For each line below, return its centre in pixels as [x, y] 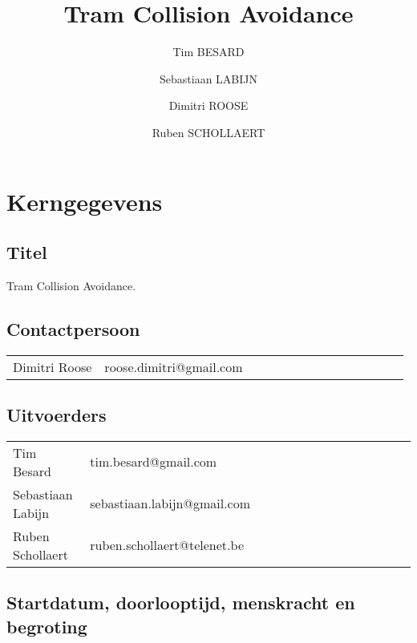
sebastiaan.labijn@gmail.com [170, 503]
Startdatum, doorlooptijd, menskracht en [181, 603]
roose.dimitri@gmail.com [174, 366]
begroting [47, 626]
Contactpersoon [73, 328]
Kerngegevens [85, 201]
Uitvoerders [57, 415]
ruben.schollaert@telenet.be [167, 545]
